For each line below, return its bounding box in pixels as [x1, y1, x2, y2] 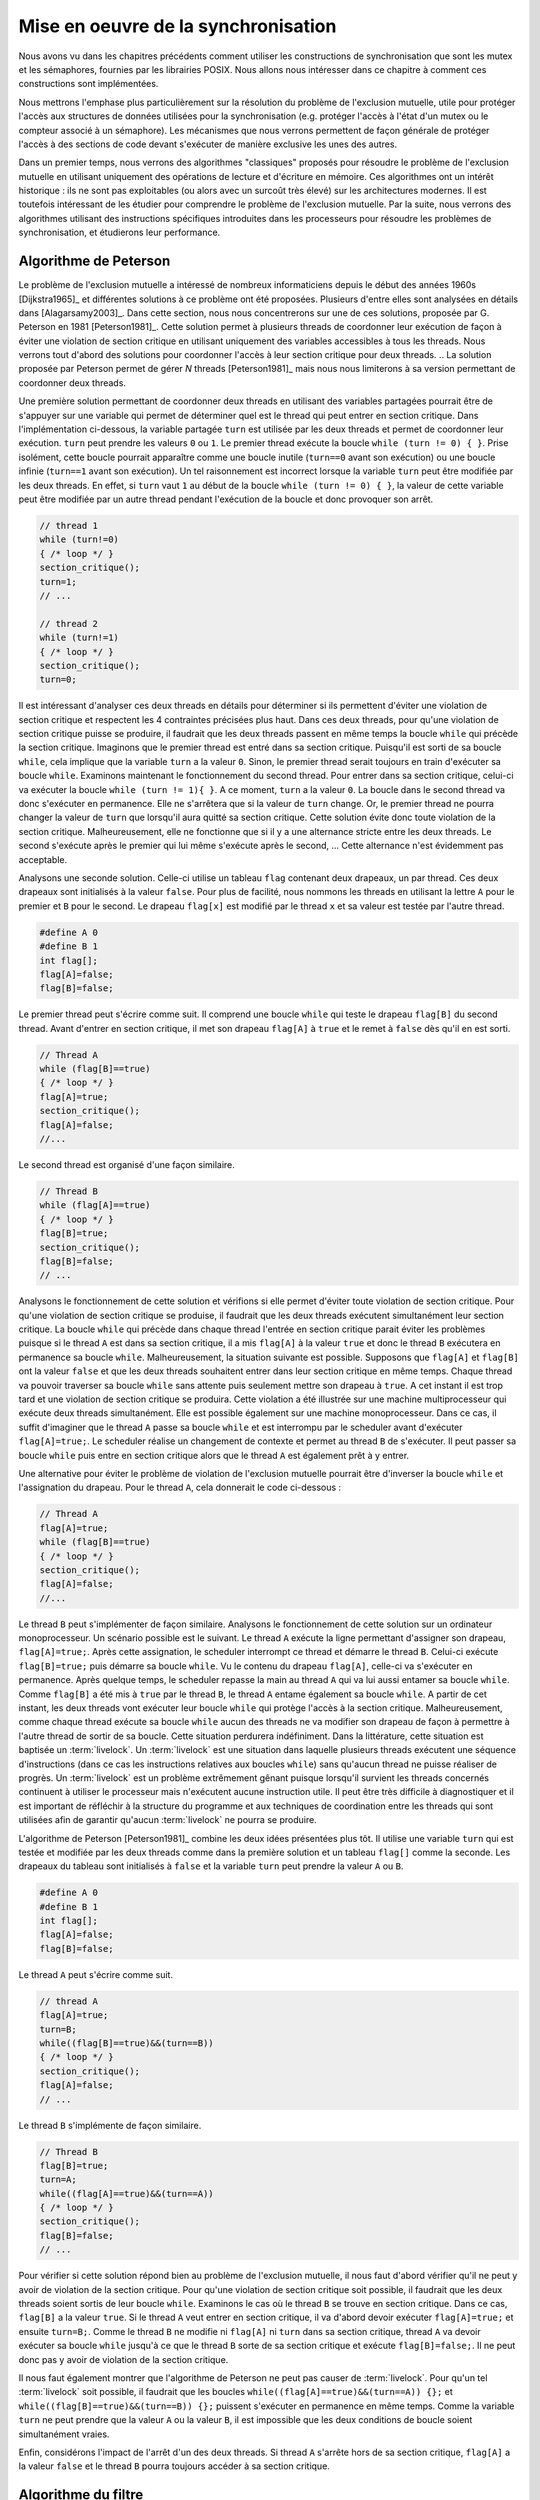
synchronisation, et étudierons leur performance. [18, 226, 221, 239]
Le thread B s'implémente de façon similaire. [18, 2119, 202, 2131]
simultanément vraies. [18, 2428, 110, 2440]
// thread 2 [39, 618, 99, 629]
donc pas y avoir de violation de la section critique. [18, 2353, 229, 2365]
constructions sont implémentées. [18, 78, 159, 90]
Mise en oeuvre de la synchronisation [18, 15, 337, 37]
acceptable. [18, 853, 68, 865]
